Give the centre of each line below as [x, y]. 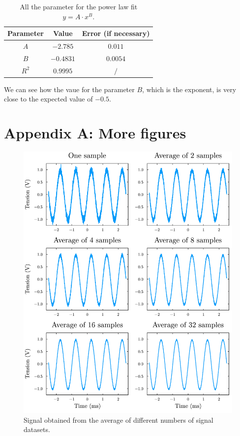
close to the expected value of [48, 99]
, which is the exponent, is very [189, 89]
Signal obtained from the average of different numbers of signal [119, 419]
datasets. [37, 429]
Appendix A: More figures [95, 133]
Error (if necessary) [116, 33]
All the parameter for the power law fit [79, 6]
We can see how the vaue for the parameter [69, 89]
